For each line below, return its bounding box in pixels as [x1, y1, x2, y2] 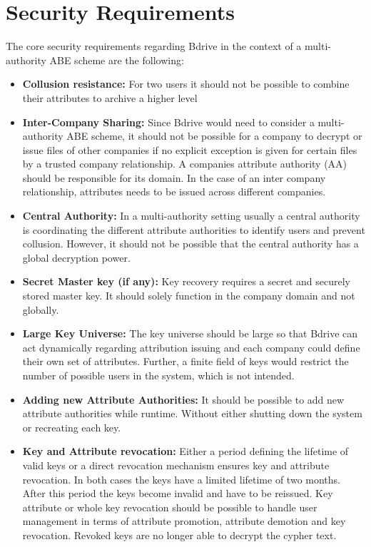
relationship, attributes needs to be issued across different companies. [22, 184, 326, 199]
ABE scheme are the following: [49, 52, 184, 67]
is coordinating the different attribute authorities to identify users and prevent [22, 222, 365, 237]
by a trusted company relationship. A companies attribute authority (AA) [22, 156, 347, 171]
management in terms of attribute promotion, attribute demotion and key [22, 513, 346, 528]
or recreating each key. [22, 419, 121, 434]
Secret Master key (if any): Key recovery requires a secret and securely [22, 274, 350, 289]
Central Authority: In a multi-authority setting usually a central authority [22, 208, 360, 223]
